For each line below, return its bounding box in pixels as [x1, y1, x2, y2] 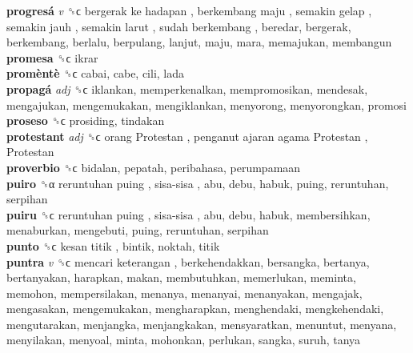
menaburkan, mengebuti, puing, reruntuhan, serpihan [6, 222, 269, 239]
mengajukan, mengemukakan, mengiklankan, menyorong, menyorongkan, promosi [6, 96, 407, 113]
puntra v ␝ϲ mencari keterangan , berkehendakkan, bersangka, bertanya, [6, 253, 370, 270]
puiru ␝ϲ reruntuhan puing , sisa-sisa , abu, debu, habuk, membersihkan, [6, 206, 371, 223]
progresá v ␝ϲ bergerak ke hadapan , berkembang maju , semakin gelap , [6, 2, 372, 18]
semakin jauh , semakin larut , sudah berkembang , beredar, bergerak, [6, 18, 351, 34]
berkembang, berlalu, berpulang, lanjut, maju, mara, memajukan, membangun [6, 34, 392, 50]
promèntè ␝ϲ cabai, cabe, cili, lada [6, 65, 185, 82]
